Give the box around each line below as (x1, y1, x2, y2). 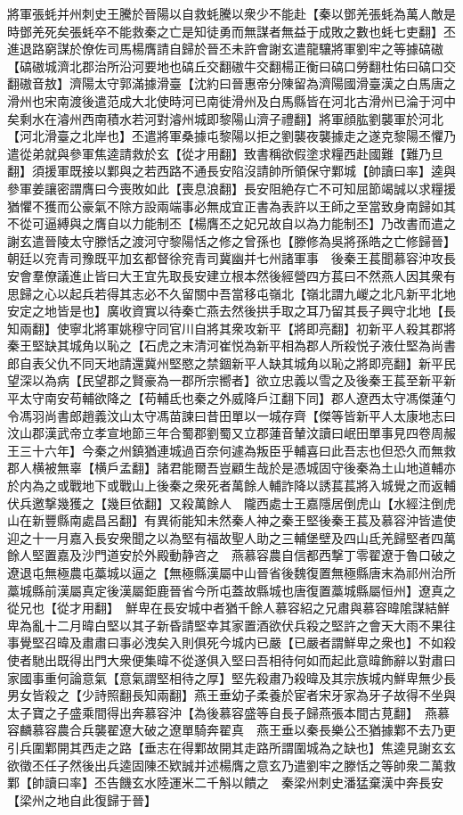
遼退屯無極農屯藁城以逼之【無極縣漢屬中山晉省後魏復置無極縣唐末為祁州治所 (7, 564, 456, 581)
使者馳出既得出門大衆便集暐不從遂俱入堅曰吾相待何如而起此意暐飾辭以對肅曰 (7, 650, 456, 669)
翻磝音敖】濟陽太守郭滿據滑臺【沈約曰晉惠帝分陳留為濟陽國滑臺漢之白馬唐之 (7, 74, 456, 93)
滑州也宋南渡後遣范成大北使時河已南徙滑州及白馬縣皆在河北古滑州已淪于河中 (7, 91, 456, 110)
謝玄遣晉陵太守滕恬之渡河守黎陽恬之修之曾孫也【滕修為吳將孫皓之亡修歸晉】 (7, 231, 456, 250)
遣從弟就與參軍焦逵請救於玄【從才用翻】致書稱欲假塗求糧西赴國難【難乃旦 (7, 144, 443, 162)
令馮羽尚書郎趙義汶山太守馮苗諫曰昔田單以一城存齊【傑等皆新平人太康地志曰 (7, 406, 456, 424)
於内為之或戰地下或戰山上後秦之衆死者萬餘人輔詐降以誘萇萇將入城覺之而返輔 (7, 476, 456, 495)
